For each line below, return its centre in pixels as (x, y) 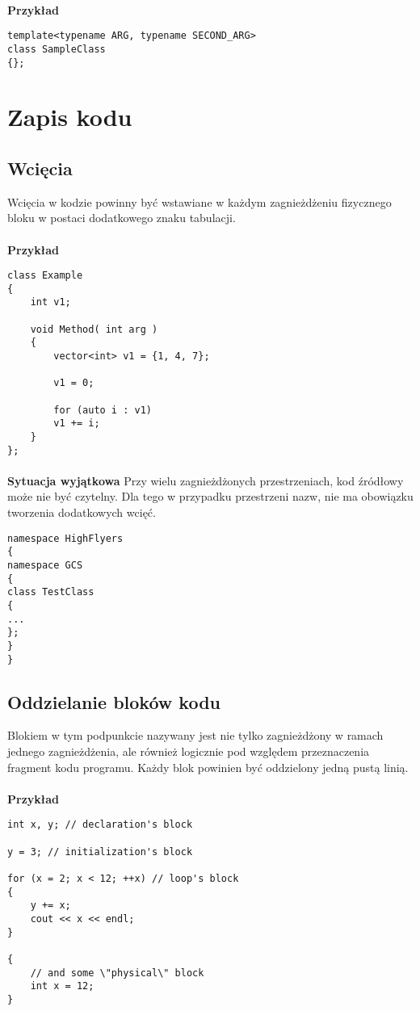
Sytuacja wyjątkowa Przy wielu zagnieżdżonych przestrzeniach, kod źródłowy (206, 480)
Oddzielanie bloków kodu (114, 701)
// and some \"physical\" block (117, 973)
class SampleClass (57, 49)
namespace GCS (45, 565)
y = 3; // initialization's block (100, 852)
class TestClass (51, 592)
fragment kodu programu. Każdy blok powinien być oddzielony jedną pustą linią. (208, 767)
